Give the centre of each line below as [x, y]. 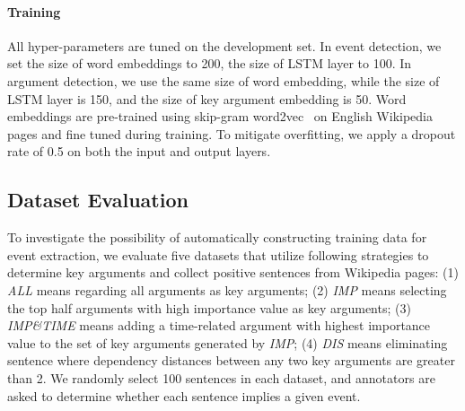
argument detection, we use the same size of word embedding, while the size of [224, 80]
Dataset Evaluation [98, 200]
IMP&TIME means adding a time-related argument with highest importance [219, 325]
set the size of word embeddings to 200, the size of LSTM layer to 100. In [210, 63]
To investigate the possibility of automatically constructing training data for [217, 237]
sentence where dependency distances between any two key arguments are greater [231, 360]
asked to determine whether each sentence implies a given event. [184, 395]
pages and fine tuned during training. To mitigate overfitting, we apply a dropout [232, 133]
